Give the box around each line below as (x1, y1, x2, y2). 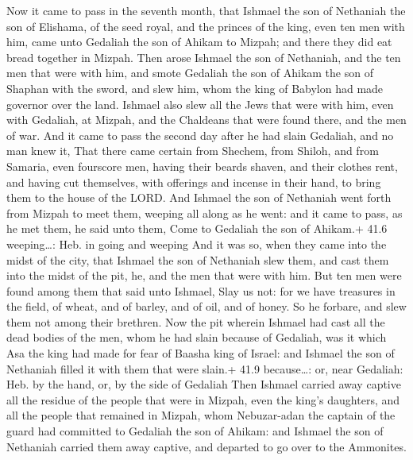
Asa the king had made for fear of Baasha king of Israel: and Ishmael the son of (6, 345, 395, 361)
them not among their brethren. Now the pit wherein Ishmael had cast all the (6, 313, 385, 330)
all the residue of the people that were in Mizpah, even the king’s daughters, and (6, 391, 400, 408)
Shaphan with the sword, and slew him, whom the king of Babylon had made (6, 79, 384, 96)
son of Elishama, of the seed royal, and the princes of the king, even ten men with (6, 17, 405, 34)
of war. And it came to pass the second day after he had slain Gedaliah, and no (6, 126, 394, 143)
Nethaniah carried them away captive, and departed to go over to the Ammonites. (6, 438, 407, 454)
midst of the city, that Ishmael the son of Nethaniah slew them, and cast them (6, 251, 389, 268)
